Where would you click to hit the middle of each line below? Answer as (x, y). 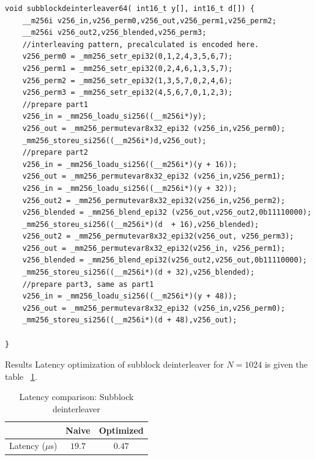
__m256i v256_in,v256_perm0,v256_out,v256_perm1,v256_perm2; (149, 20)
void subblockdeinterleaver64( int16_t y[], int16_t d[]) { (130, 9)
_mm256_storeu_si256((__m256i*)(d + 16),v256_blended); (141, 224)
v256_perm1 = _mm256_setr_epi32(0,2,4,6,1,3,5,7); (128, 68)
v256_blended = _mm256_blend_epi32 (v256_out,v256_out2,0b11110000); (167, 213)
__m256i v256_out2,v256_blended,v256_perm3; (114, 33)
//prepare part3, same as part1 (88, 284)
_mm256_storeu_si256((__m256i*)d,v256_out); (114, 140)
